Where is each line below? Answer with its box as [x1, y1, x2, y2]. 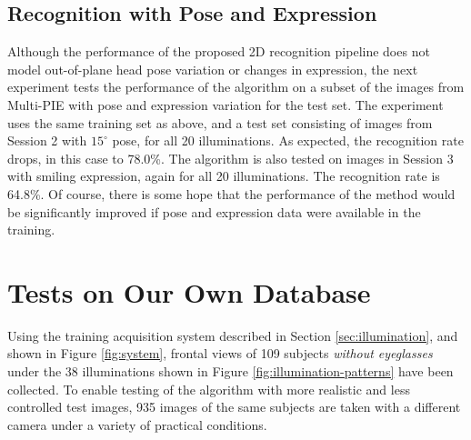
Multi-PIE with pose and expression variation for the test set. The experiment [7, 95, 444, 114]
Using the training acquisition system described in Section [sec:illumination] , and [7, 325, 458, 345]
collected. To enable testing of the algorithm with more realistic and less [7, 379, 410, 398]
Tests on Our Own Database [7, 273, 371, 310]
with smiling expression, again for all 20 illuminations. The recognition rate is [7, 166, 440, 185]
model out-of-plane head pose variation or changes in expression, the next [7, 59, 418, 78]
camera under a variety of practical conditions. [7, 415, 267, 434]
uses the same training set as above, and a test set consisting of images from [7, 113, 433, 132]
